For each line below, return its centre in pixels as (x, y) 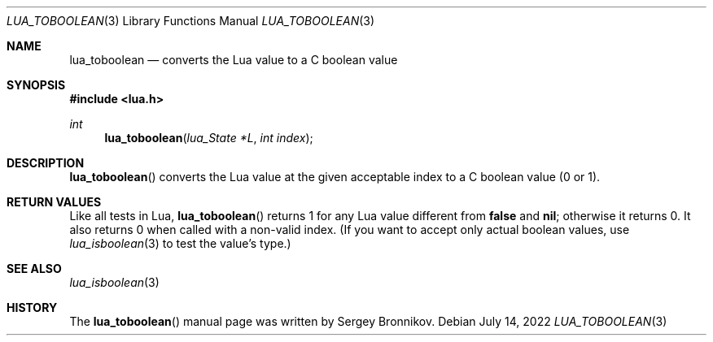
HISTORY (32, 307)
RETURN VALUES (54, 202)
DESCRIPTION (46, 163)
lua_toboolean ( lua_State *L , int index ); (209, 138)
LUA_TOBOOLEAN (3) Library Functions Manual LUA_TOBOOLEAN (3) (191, 21)
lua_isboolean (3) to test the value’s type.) (180, 243)
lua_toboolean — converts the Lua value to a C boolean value (234, 60)
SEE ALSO (34, 268)
